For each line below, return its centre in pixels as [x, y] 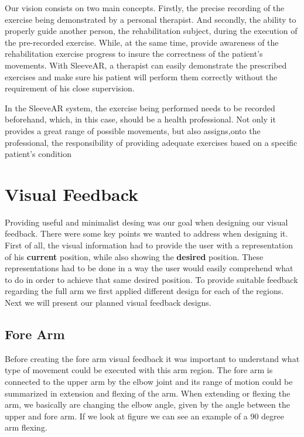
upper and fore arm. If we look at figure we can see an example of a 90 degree [144, 416]
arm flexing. [26, 427]
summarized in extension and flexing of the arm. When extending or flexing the [148, 393]
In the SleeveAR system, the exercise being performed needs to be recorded [140, 107]
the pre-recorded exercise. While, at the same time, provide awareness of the [142, 42]
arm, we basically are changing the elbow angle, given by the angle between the [148, 404]
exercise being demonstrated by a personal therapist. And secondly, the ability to [151, 19]
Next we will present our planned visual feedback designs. [108, 302]
